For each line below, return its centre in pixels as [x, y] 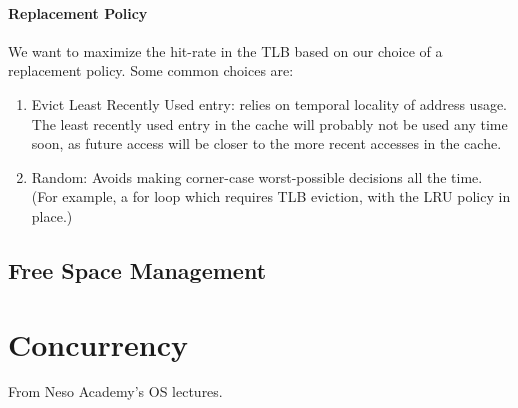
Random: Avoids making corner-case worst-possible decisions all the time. [257, 176]
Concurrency [98, 343]
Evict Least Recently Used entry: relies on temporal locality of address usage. [269, 103]
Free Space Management [137, 269]
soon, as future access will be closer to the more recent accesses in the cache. [266, 143]
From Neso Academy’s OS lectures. [115, 391]
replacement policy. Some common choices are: [151, 70]
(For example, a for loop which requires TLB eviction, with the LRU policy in [271, 196]
